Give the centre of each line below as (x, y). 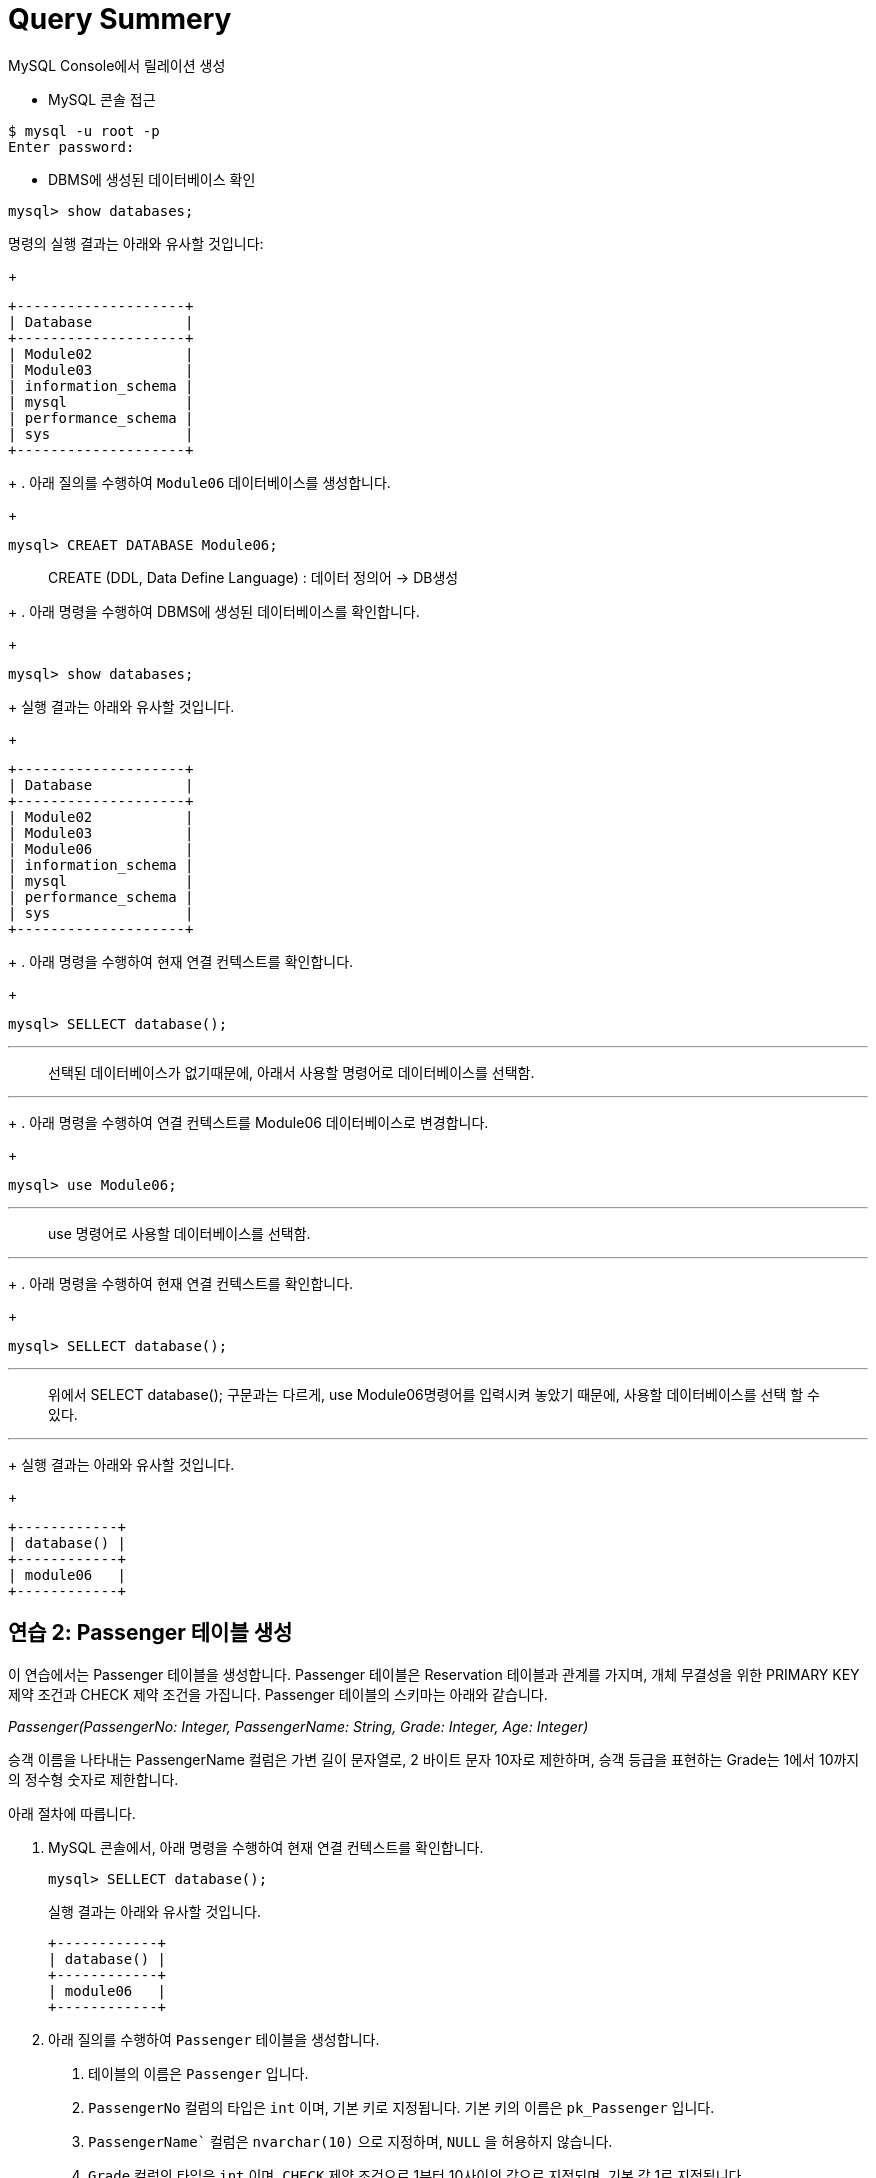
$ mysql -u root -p (84, 130)
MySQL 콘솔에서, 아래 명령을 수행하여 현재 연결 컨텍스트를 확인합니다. (266, 1847)
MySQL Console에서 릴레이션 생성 (117, 65)
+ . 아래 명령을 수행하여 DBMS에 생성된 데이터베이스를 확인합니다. (214, 611)
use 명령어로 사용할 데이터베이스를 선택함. (179, 1233)
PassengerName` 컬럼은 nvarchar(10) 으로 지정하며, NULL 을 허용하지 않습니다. (350, 2141)
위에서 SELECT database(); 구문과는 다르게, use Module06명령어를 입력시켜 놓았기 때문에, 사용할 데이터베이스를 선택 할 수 (434, 1394)
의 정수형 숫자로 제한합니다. (93, 1779)
